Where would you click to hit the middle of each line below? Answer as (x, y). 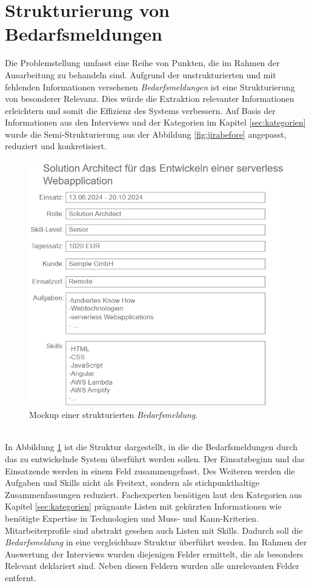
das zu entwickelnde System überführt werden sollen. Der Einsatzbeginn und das (155, 459)
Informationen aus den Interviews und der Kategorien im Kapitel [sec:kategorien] (155, 122)
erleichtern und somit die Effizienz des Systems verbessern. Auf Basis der (140, 110)
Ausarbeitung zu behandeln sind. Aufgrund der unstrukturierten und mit (141, 74)
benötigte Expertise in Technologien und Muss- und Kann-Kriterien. (132, 518)
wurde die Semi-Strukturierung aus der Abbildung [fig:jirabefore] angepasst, (146, 134)
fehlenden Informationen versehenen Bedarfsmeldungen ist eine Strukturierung (150, 86)
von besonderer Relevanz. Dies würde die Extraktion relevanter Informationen (150, 99)
